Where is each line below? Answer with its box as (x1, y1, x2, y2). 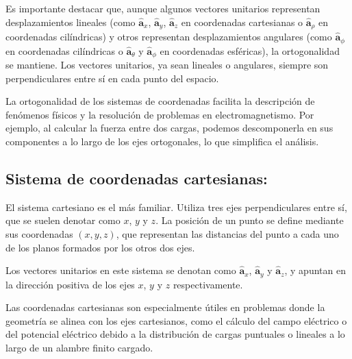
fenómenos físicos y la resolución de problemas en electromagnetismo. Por (5, 107, 314, 121)
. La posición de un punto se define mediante (155, 213, 344, 227)
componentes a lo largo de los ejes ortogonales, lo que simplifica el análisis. (5, 134, 319, 148)
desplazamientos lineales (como (5, 14, 136, 29)
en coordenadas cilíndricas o (5, 43, 123, 58)
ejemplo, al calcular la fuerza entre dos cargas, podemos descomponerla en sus (5, 121, 334, 135)
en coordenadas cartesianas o (181, 14, 303, 29)
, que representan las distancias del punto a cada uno (116, 226, 339, 240)
